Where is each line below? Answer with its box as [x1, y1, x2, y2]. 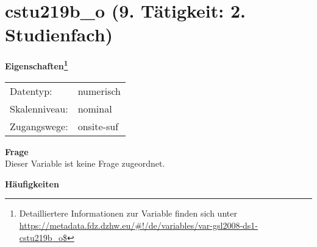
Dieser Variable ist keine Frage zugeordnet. [5, 157, 165, 170]
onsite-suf [77, 119, 119, 133]
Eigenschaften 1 [5, 58, 68, 72]
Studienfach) [5, 22, 113, 47]
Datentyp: [10, 83, 52, 98]
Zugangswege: [10, 119, 68, 133]
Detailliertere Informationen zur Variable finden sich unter [19, 207, 237, 220]
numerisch [77, 83, 121, 98]
